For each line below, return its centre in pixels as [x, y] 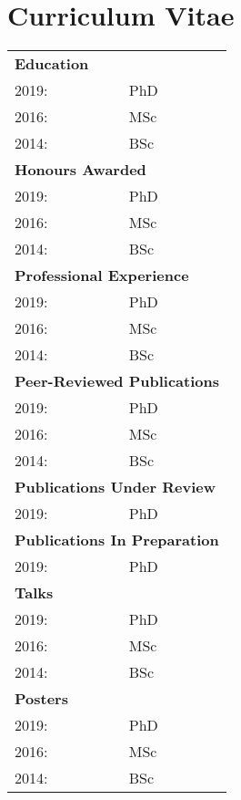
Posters [41, 699]
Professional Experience [102, 275]
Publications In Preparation [117, 540]
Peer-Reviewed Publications [117, 381]
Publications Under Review [115, 487]
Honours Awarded [80, 170]
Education [52, 64]
